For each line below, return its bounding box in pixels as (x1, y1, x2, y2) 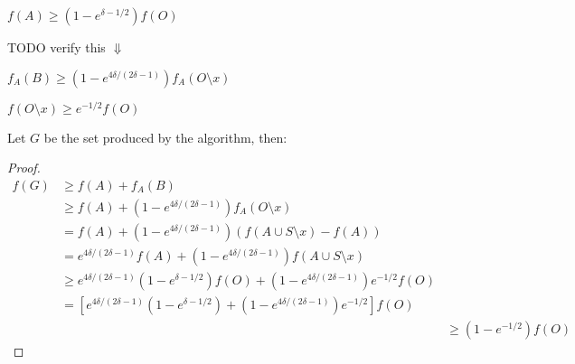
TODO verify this (7, 38, 106, 56)
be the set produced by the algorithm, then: (43, 127, 287, 146)
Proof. (7, 158, 41, 177)
